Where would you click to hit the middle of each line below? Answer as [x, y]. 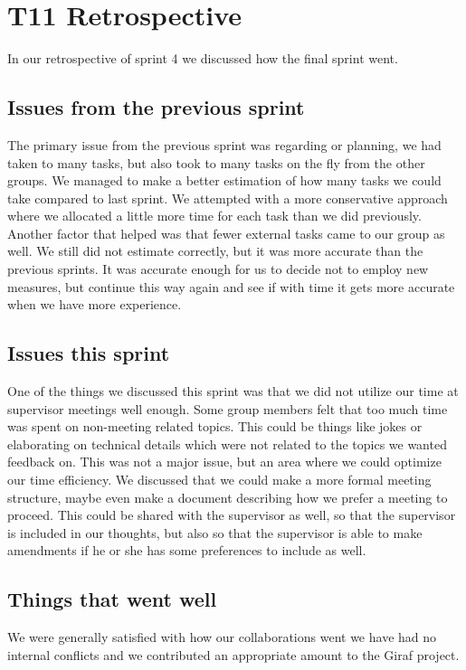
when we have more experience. [95, 304]
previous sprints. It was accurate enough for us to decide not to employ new [218, 269]
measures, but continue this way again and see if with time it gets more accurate [231, 286]
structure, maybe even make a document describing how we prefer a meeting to [228, 497]
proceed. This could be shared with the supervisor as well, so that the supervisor [232, 515]
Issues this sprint [89, 353]
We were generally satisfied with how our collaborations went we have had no [222, 637]
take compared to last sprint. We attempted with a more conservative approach [228, 198]
